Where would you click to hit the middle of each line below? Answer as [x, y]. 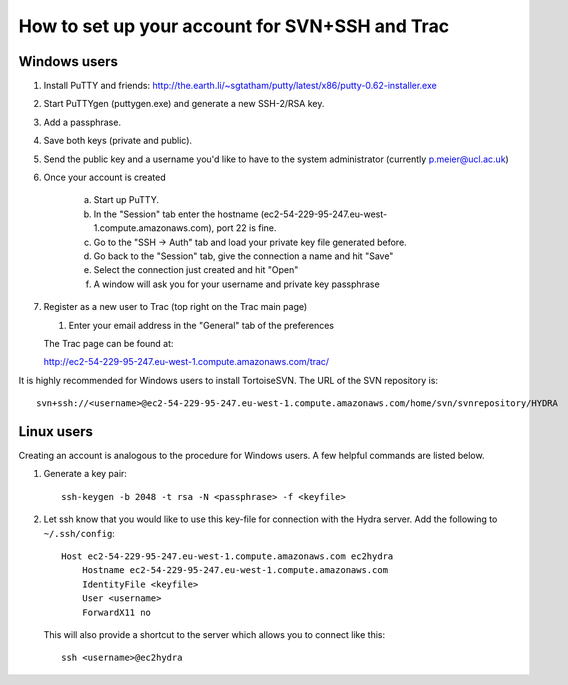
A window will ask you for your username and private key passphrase [236, 284]
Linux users [56, 431]
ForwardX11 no [116, 612]
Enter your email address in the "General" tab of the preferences [201, 325]
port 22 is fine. [246, 228]
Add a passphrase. [82, 122]
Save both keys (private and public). [118, 141]
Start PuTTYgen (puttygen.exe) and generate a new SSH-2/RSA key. [184, 104]
